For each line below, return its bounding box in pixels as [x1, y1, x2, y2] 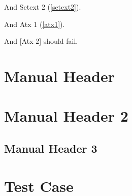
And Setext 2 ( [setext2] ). [4, 2, 81, 12]
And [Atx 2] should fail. [4, 36, 78, 46]
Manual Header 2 [4, 105, 128, 126]
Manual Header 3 [4, 140, 97, 156]
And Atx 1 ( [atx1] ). [4, 18, 65, 29]
